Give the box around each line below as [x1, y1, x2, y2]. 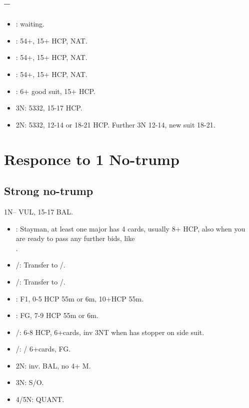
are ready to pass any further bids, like [15, 233, 135, 243]
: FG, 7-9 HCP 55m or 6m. [15, 310, 98, 320]
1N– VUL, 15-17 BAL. [4, 206, 73, 216]
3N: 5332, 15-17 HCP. [15, 102, 82, 113]
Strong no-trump [4, 183, 93, 198]
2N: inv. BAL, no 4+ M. [15, 360, 91, 370]
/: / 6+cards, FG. [15, 343, 71, 354]
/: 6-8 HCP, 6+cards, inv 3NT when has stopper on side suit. [15, 326, 204, 337]
